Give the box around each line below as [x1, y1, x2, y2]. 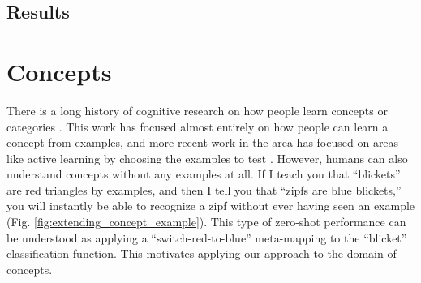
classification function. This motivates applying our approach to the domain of [6, 245, 397, 262]
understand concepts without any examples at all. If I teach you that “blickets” [6, 165, 401, 182]
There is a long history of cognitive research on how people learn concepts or [6, 101, 388, 118]
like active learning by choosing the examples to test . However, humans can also [6, 149, 408, 166]
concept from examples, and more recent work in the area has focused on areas [6, 134, 399, 151]
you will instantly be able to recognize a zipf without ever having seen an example [6, 197, 415, 214]
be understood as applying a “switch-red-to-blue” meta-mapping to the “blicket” [6, 229, 407, 246]
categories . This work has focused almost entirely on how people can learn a [6, 118, 389, 135]
